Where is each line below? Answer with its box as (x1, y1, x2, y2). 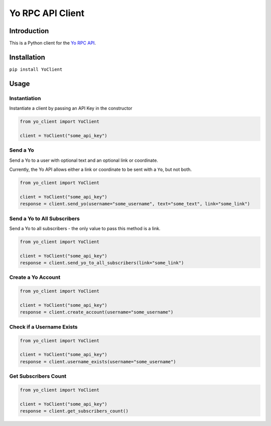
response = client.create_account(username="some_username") (20, 309, 174, 315)
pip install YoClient (9, 66, 63, 72)
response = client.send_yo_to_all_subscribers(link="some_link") (20, 260, 184, 266)
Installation (9, 53, 45, 61)
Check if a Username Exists (9, 323, 78, 330)
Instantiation (9, 94, 41, 101)
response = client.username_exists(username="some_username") (20, 359, 176, 364)
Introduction (9, 27, 49, 35)
